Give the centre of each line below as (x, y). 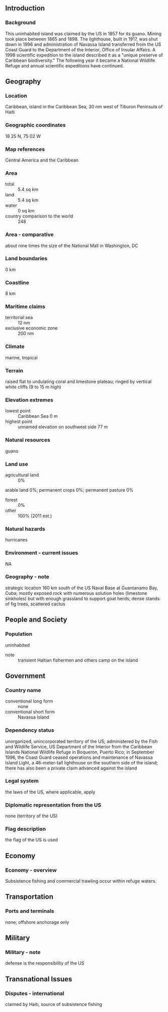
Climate (15, 347)
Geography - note (27, 577)
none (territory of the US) (31, 816)
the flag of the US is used (31, 840)
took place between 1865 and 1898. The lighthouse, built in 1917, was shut (81, 39)
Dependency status (30, 730)
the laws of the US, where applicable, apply (50, 792)
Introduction (25, 8)
